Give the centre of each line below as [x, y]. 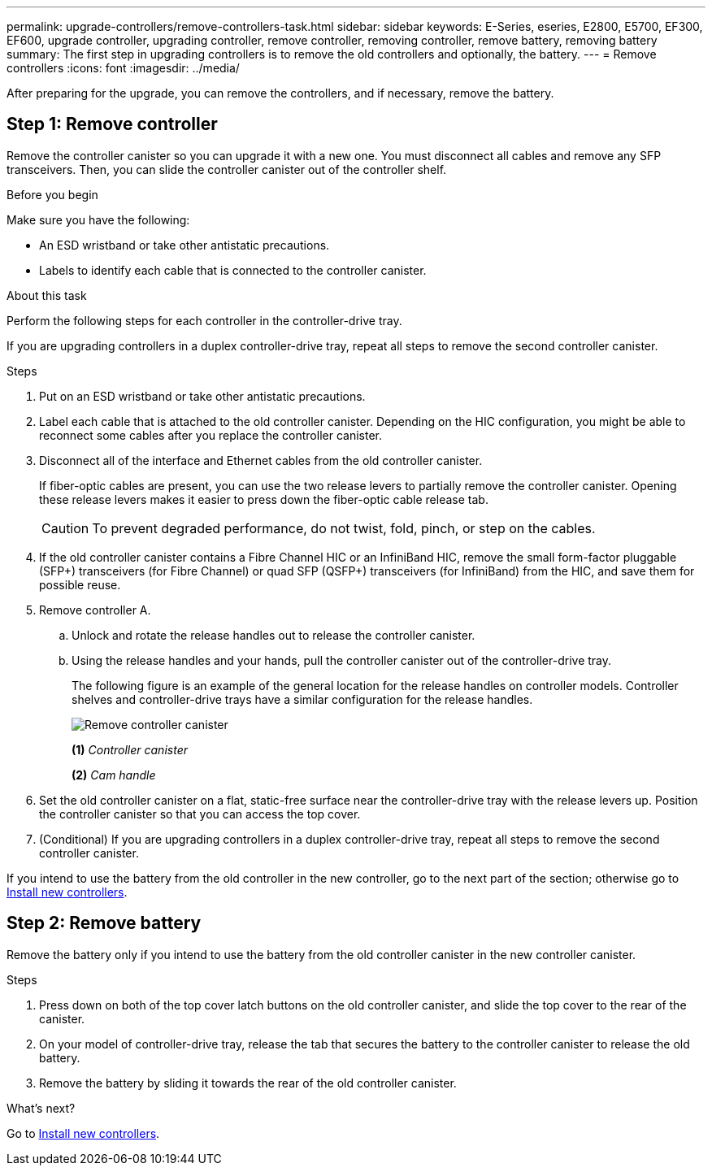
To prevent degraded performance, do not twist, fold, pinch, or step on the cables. [344, 528]
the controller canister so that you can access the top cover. [200, 814]
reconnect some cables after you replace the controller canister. [211, 435]
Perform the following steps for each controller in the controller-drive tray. [204, 320]
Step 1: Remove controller [112, 124]
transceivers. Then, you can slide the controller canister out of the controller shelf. [227, 169]
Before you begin [52, 194]
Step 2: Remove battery [104, 923]
